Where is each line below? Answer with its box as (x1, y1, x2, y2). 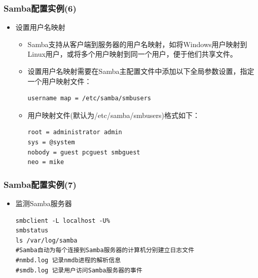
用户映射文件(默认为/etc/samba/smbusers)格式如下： (27, 109, 200, 120)
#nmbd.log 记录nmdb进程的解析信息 (15, 256, 121, 264)
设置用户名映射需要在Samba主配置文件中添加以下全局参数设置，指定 (27, 66, 254, 76)
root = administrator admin (27, 129, 122, 136)
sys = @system (27, 138, 75, 146)
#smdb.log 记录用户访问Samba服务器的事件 (15, 266, 142, 274)
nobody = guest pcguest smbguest (27, 148, 140, 156)
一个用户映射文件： (27, 75, 92, 86)
